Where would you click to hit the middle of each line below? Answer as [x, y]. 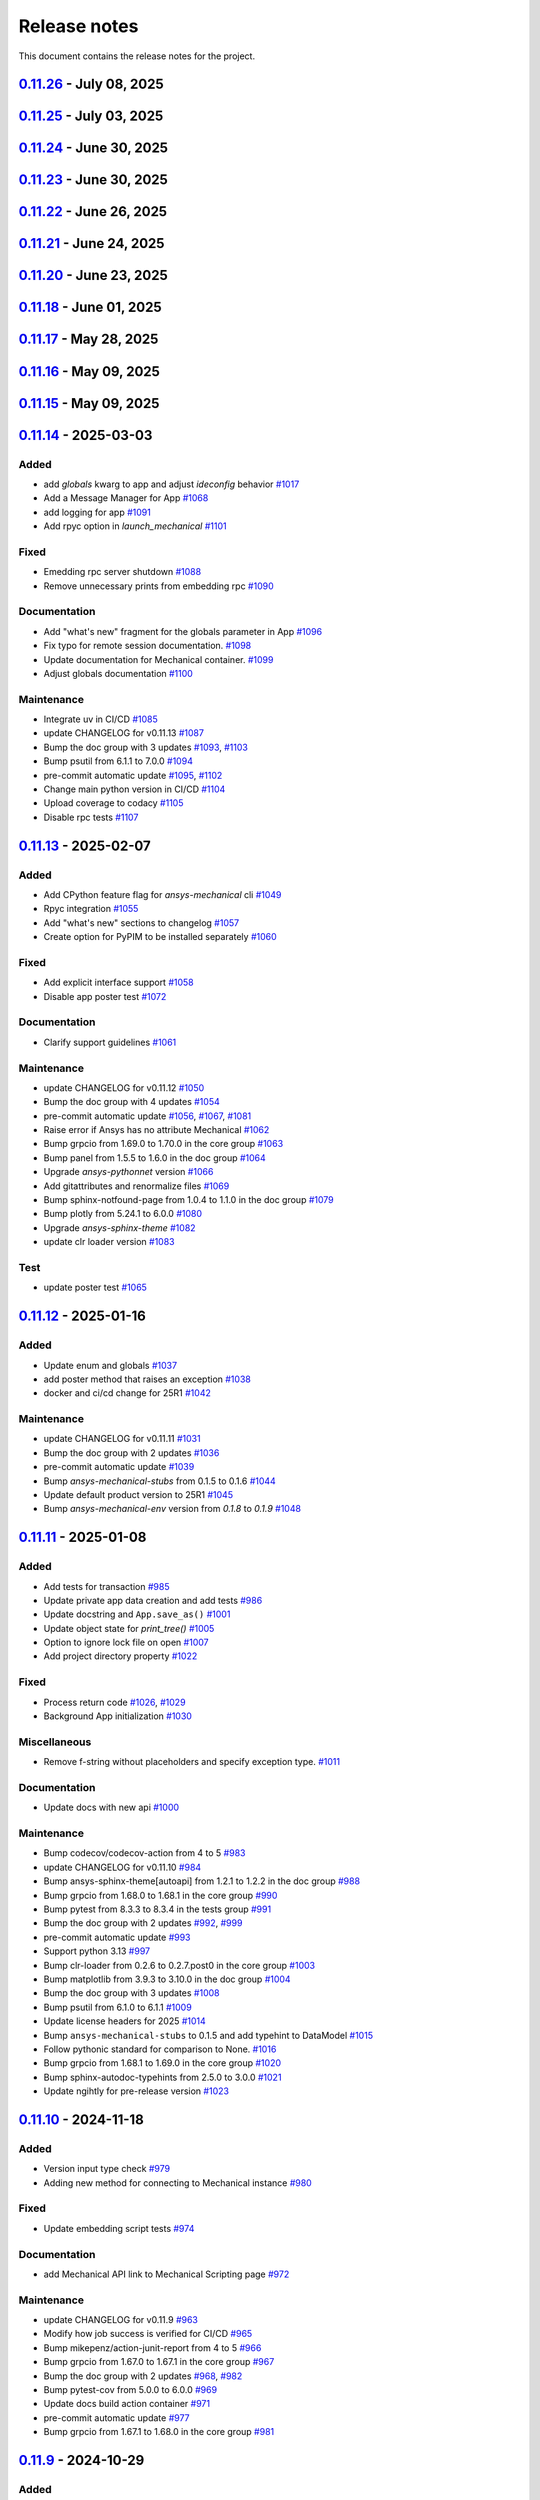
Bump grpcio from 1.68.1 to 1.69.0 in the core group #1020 [162, 2063]
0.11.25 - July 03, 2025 [91, 116]
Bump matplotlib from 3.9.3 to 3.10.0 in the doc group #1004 [167, 1979]
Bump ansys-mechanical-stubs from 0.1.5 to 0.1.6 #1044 [160, 1481]
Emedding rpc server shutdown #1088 [122, 572]
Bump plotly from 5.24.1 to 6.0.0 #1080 [123, 1214]
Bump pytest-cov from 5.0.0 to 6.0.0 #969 [130, 2389]
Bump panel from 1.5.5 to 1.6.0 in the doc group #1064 [155, 1157]
